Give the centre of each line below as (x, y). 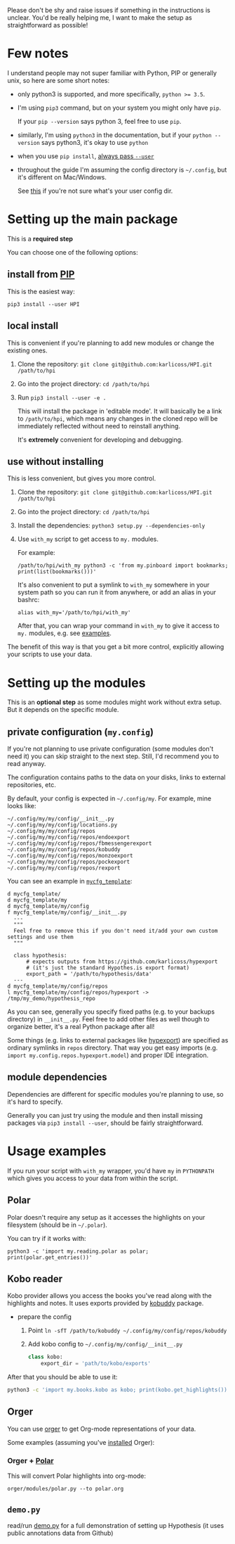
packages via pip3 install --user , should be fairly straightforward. (105, 1123)
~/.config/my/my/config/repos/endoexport (69, 837)
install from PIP (41, 275)
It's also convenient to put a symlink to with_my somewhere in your (113, 585)
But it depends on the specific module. (63, 710)
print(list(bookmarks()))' (57, 572)
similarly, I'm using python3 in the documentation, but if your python (114, 135)
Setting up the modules (76, 683)
